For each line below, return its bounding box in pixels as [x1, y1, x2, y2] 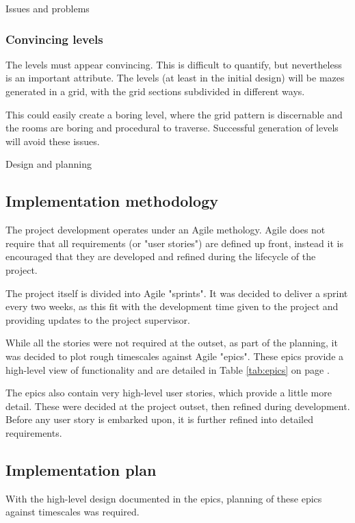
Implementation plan [5, 459, 157, 480]
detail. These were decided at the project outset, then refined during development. [5, 398, 350, 413]
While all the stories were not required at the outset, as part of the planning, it [5, 335, 338, 350]
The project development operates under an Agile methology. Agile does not [5, 222, 326, 237]
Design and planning [5, 157, 92, 171]
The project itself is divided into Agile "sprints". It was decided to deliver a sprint [5, 285, 348, 300]
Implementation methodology [5, 190, 218, 212]
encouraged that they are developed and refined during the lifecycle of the [5, 249, 316, 264]
